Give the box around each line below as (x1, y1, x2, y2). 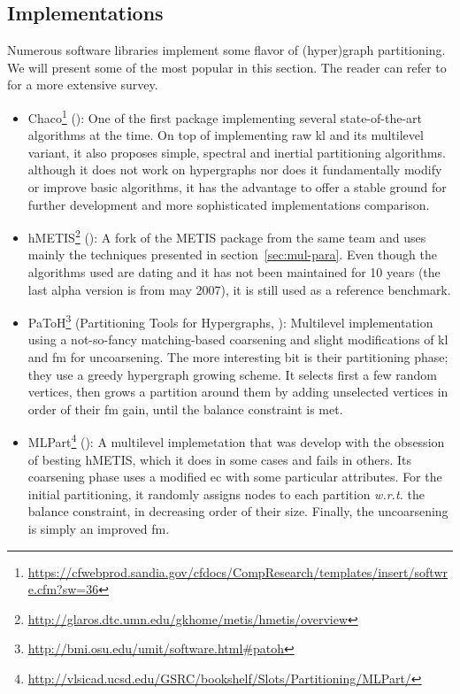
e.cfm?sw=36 (27, 580, 99, 598)
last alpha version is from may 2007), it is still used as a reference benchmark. (27, 280, 451, 298)
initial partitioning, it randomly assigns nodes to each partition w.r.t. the (27, 484, 425, 503)
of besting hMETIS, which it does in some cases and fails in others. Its (27, 450, 412, 468)
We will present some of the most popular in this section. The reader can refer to (7, 58, 447, 76)
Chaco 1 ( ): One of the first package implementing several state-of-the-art (27, 105, 423, 127)
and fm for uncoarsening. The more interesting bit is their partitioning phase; (27, 348, 448, 366)
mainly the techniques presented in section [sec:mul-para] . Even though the (27, 245, 438, 264)
